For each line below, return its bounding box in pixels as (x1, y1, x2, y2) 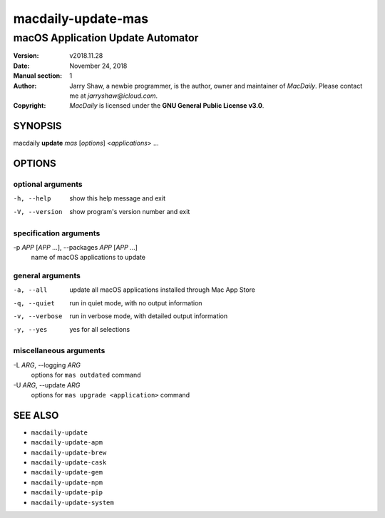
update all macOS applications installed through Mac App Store (69, 285, 256, 294)
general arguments (13, 271, 81, 281)
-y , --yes (13, 325, 48, 333)
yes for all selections (69, 325, 130, 333)
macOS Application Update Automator (13, 31, 199, 44)
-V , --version (13, 208, 63, 215)
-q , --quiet (13, 299, 55, 307)
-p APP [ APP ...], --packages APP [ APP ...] (13, 243, 138, 251)
